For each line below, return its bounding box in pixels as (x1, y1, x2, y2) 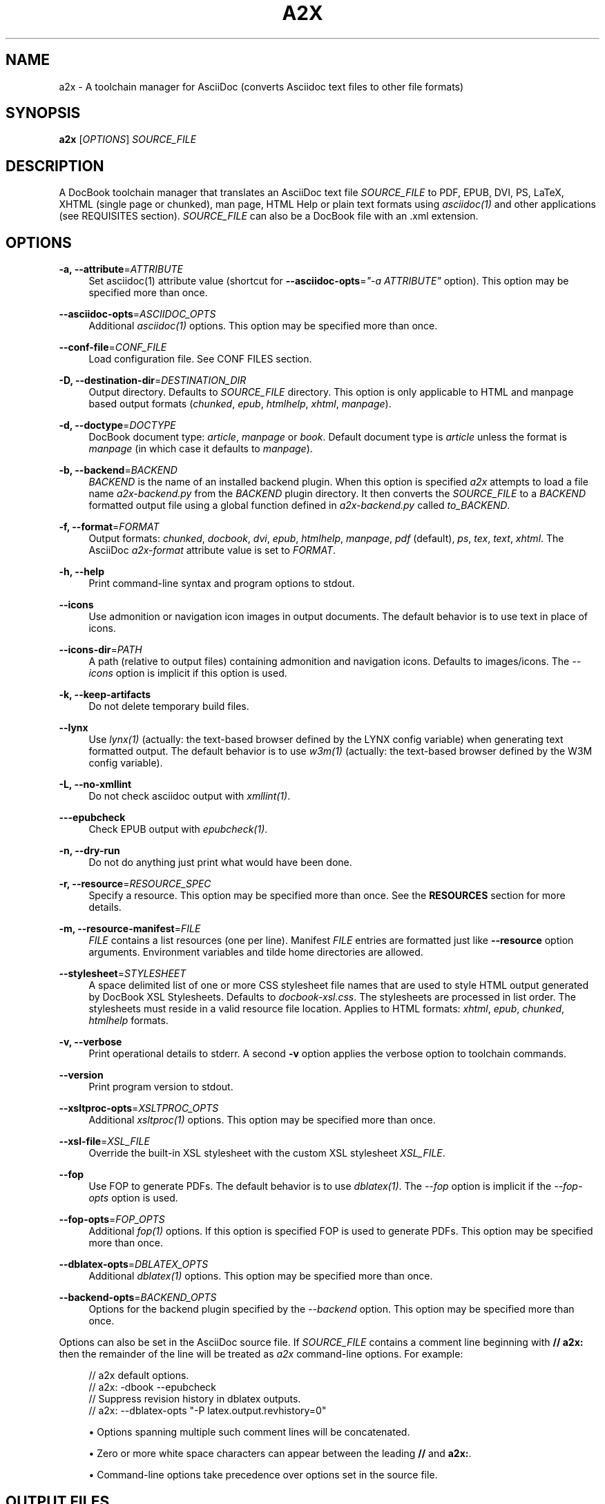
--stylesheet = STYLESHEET (59, 967, 186, 980)
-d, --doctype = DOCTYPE (59, 419, 176, 432)
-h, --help (59, 566, 104, 578)
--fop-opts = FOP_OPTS (59, 1213, 165, 1226)
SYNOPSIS (6, 104, 81, 122)
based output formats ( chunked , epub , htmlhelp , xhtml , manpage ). (88, 398, 392, 410)
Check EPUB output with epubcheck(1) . (88, 823, 268, 836)
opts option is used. (88, 1192, 178, 1204)
